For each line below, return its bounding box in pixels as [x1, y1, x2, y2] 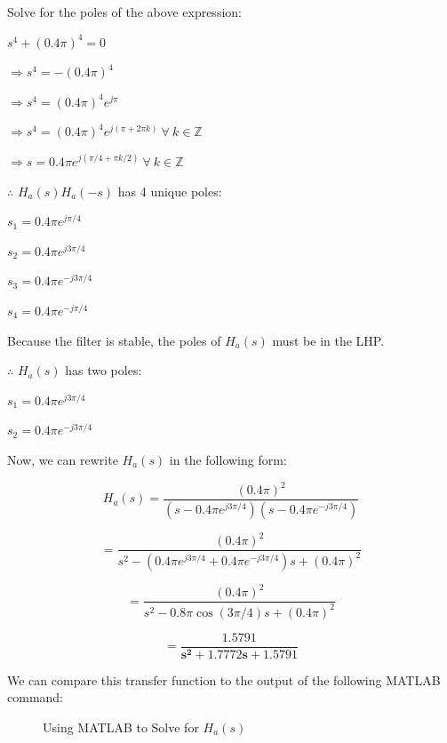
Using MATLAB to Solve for [43, 717, 199, 736]
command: [7, 688, 63, 707]
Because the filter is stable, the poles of [7, 331, 221, 349]
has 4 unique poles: [117, 181, 222, 200]
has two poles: [65, 361, 142, 379]
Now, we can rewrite [7, 450, 118, 468]
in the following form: [169, 450, 287, 468]
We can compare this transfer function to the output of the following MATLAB [7, 670, 441, 689]
